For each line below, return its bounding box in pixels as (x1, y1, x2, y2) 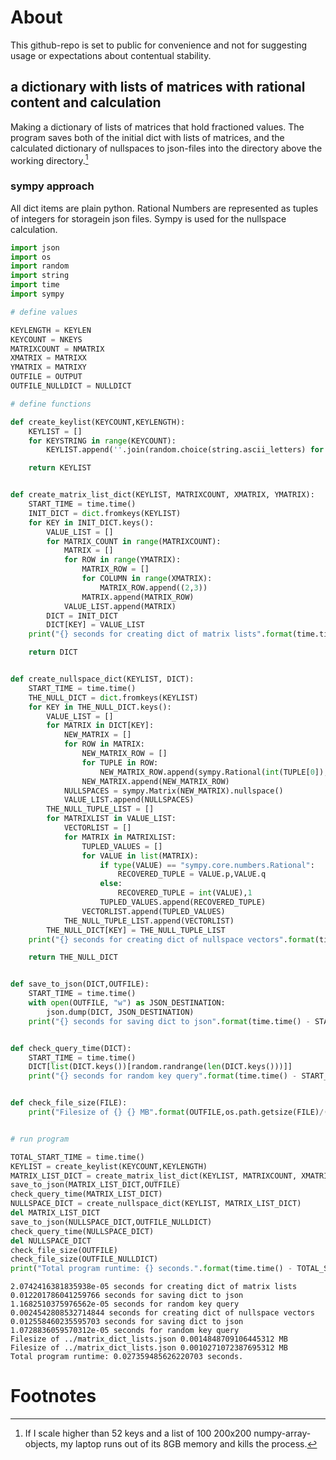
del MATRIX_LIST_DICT (10, 1208, 101, 1218)
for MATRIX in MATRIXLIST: (63, 832, 177, 842)
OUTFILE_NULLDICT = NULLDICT (10, 381, 132, 391)
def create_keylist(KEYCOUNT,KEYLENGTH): (10, 417, 186, 427)
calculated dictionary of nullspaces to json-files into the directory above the (10, 142, 323, 154)
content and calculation (10, 94, 162, 111)
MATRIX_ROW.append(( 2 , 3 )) (99, 582, 208, 593)
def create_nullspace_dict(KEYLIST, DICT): (10, 674, 195, 685)
